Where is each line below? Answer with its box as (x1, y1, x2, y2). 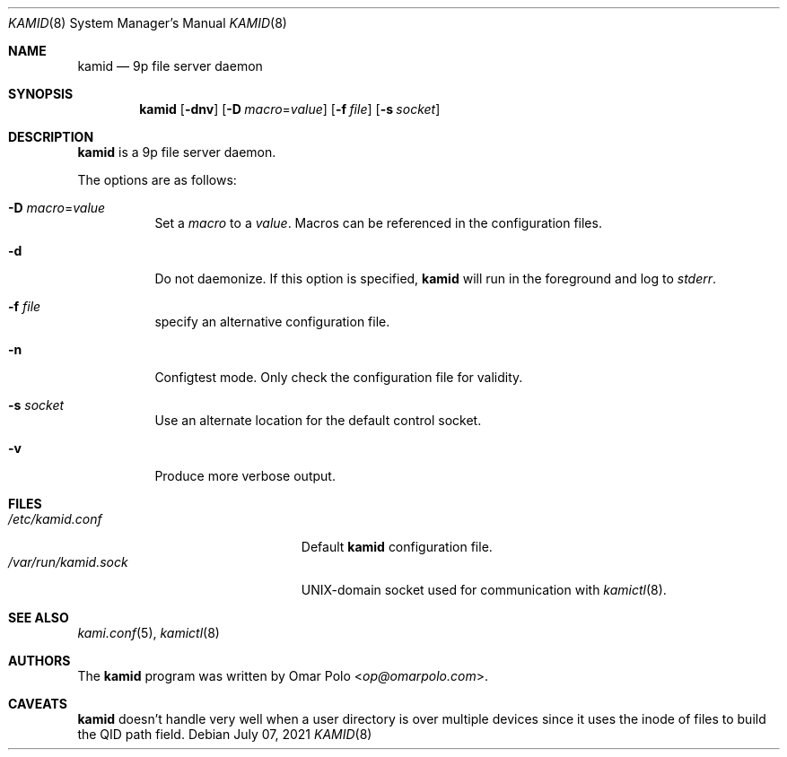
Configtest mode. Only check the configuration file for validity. (154, 370, 523, 385)
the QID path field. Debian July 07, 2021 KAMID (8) (77, 727, 372, 742)
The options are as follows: (77, 172, 237, 187)
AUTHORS (8, 653, 71, 668)
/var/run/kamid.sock (8, 554, 128, 570)
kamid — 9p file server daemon (77, 58, 263, 74)
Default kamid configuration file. (301, 539, 493, 554)
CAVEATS (8, 696, 67, 711)
